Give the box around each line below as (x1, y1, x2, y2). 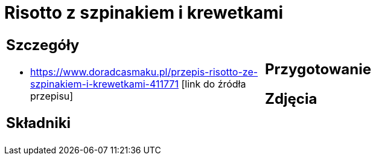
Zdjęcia (265, 89, 317, 107)
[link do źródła (181, 77, 246, 90)
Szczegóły (6, 36, 80, 54)
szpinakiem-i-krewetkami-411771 (30, 77, 179, 90)
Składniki (6, 114, 71, 132)
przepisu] (30, 89, 74, 102)
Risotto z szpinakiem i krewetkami (4, 2, 284, 23)
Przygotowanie (265, 60, 371, 78)
